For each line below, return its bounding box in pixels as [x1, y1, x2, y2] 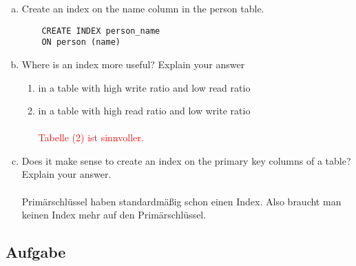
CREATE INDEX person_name [41, 25, 160, 36]
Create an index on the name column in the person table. [21, 1, 264, 15]
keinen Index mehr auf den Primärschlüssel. [21, 207, 207, 222]
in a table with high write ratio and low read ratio [38, 80, 251, 94]
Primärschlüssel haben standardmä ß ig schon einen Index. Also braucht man [21, 194, 342, 208]
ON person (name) [41, 37, 121, 48]
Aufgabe [6, 241, 66, 263]
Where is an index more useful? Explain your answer [21, 57, 245, 71]
